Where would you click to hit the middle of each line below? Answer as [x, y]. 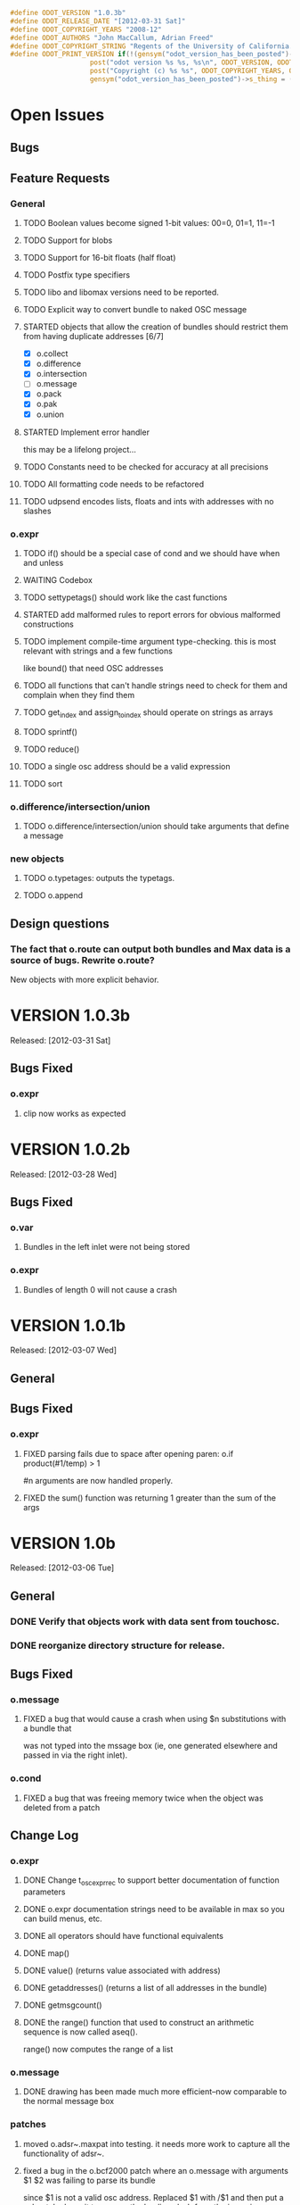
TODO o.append [53, 895]
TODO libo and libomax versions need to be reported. [121, 292]
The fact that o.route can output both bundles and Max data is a [150, 949]
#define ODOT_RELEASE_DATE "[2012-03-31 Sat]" [98, 21]
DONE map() [46, 1953]
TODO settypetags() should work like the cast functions [125, 597]
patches [28, 2125]
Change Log [45, 1836]
